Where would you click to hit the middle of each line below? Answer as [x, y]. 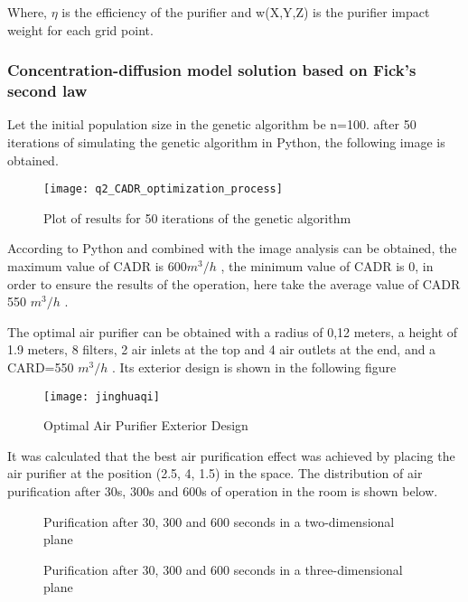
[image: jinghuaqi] [102, 396]
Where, [27, 12]
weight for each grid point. [80, 29]
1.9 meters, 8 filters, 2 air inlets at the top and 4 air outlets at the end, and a [222, 349]
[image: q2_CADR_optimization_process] [163, 189]
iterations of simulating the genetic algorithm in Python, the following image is [226, 141]
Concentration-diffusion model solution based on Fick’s [212, 70]
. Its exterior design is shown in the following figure [254, 367]
